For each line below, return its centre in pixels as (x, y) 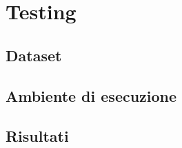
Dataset (34, 55)
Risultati (37, 136)
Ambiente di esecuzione (91, 95)
